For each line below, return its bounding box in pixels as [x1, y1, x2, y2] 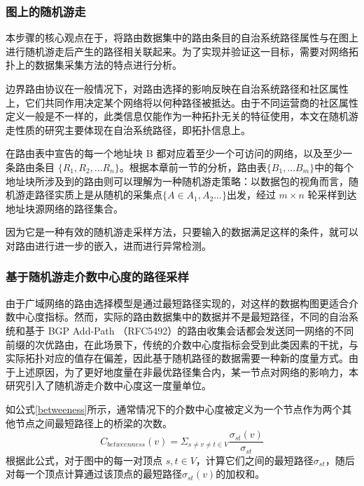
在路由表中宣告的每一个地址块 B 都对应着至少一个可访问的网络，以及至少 [6, 146, 343, 161]
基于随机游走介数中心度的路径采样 [6, 268, 189, 285]
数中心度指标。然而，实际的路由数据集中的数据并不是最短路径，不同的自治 [6, 309, 349, 324]
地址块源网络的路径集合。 [6, 201, 123, 215]
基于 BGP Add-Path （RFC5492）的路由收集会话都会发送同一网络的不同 [24, 323, 354, 337]
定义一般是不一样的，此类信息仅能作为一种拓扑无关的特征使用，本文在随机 [6, 109, 349, 123]
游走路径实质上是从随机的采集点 [15, 187, 162, 202]
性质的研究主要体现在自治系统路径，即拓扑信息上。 [15, 122, 251, 137]
